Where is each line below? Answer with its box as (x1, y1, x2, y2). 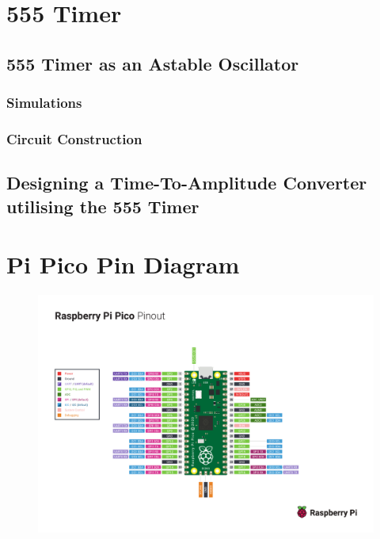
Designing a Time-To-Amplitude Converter (6, 170, 367, 195)
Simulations (6, 93, 82, 113)
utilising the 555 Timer (6, 193, 199, 218)
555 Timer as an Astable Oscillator (6, 51, 299, 75)
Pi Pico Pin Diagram (6, 248, 240, 281)
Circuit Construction (6, 128, 142, 148)
